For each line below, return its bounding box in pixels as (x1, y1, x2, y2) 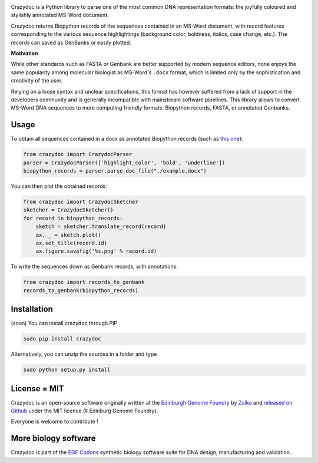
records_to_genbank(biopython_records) (23, 287, 138, 294)
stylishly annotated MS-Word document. (11, 12, 109, 19)
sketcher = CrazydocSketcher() (23, 207, 114, 213)
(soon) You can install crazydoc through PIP (11, 320, 118, 327)
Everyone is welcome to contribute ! (11, 418, 98, 425)
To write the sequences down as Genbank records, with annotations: (11, 263, 178, 270)
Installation (11, 304, 53, 315)
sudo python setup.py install (23, 366, 111, 373)
